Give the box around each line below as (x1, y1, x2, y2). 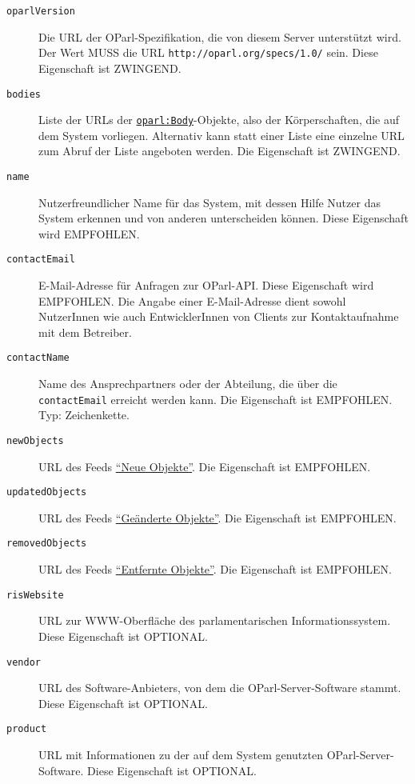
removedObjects (6, 538, 87, 550)
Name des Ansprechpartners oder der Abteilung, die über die (38, 375, 337, 392)
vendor (6, 656, 41, 668)
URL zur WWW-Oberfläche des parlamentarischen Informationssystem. (38, 612, 391, 629)
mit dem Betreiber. (38, 323, 132, 340)
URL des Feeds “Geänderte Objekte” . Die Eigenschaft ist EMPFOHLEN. (38, 509, 397, 526)
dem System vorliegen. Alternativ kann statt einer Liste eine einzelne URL (38, 126, 405, 143)
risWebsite (6, 589, 64, 601)
